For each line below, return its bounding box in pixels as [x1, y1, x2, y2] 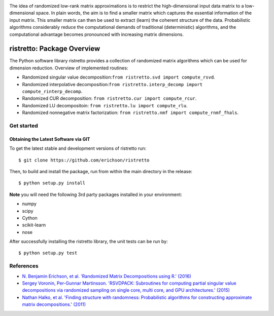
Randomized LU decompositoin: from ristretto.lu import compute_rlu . [22, 102, 188, 108]
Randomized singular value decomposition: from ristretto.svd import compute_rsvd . [22, 74, 215, 81]
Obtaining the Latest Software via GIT [9, 136, 90, 142]
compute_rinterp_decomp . [22, 89, 83, 95]
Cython [22, 215, 38, 221]
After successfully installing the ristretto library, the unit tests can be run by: [9, 239, 168, 245]
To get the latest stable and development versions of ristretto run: [9, 145, 147, 151]
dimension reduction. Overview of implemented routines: [9, 65, 128, 71]
